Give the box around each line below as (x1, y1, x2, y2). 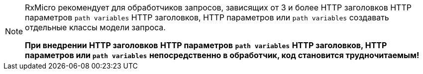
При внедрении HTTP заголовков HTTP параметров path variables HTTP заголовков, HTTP (25, 40, 387, 50)
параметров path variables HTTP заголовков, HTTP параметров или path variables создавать (25, 12, 389, 22)
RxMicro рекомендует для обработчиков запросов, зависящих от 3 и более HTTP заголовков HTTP (25, 2, 412, 12)
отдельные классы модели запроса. (25, 22, 166, 32)
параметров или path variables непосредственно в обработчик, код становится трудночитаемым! (25, 50, 420, 60)
